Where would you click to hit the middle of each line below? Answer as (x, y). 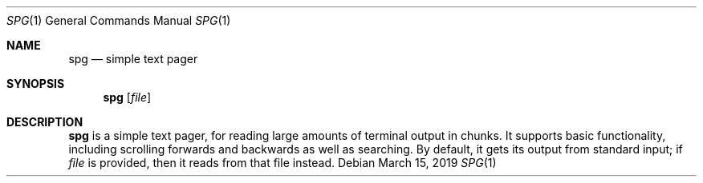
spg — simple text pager (133, 59)
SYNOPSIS (36, 84)
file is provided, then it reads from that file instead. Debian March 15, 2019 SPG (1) (282, 163)
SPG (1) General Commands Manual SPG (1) (119, 20)
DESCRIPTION (45, 122)
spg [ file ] (127, 97)
